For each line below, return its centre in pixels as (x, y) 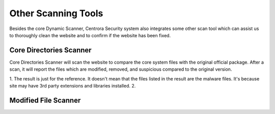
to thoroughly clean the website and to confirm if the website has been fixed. (90, 35)
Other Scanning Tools (56, 13)
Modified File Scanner (45, 100)
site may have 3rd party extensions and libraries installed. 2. (73, 86)
